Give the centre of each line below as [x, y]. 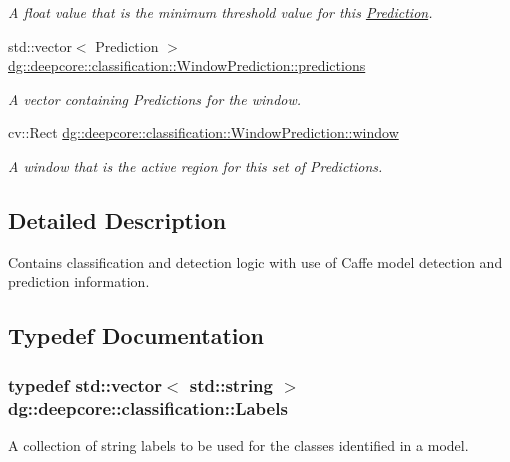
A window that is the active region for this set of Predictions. [195, 165]
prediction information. [79, 281]
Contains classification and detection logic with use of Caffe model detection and [255, 261]
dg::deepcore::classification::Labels [148, 407]
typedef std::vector [85, 384]
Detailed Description [117, 219]
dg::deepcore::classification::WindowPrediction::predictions [187, 65]
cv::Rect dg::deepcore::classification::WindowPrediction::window [203, 132]
